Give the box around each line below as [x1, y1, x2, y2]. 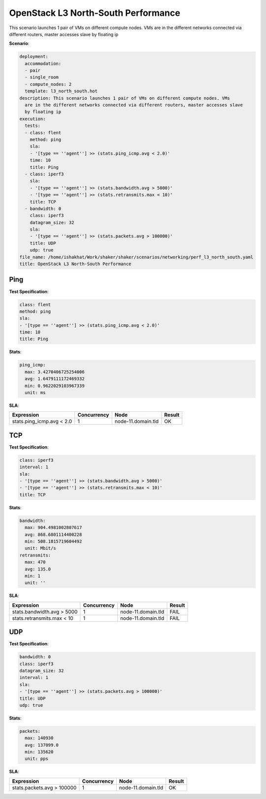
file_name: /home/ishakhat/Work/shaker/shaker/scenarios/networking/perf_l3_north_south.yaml [19, 254, 254, 260]
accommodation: [25, 61, 62, 66]
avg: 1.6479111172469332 [25, 376, 85, 382]
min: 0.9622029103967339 [25, 383, 85, 389]
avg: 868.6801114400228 [25, 531, 82, 537]
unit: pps [25, 756, 49, 761]
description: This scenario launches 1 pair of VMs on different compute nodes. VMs [19, 95, 230, 101]
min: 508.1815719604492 [25, 538, 82, 544]
